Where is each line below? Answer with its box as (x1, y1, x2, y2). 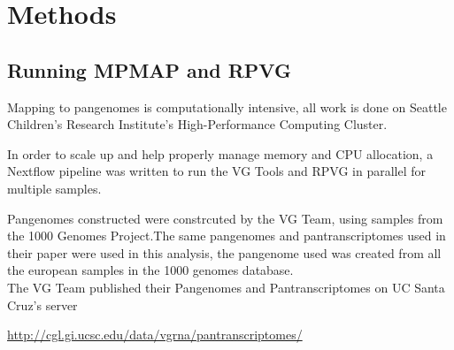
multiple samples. (7, 179, 102, 197)
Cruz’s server (7, 295, 78, 314)
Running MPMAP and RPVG (7, 56, 291, 83)
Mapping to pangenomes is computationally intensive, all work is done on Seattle (7, 97, 447, 116)
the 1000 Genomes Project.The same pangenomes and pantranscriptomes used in (7, 226, 446, 245)
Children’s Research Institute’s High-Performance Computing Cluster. (7, 115, 388, 133)
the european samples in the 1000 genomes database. (7, 261, 294, 279)
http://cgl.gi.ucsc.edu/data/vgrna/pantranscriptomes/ (7, 325, 303, 344)
